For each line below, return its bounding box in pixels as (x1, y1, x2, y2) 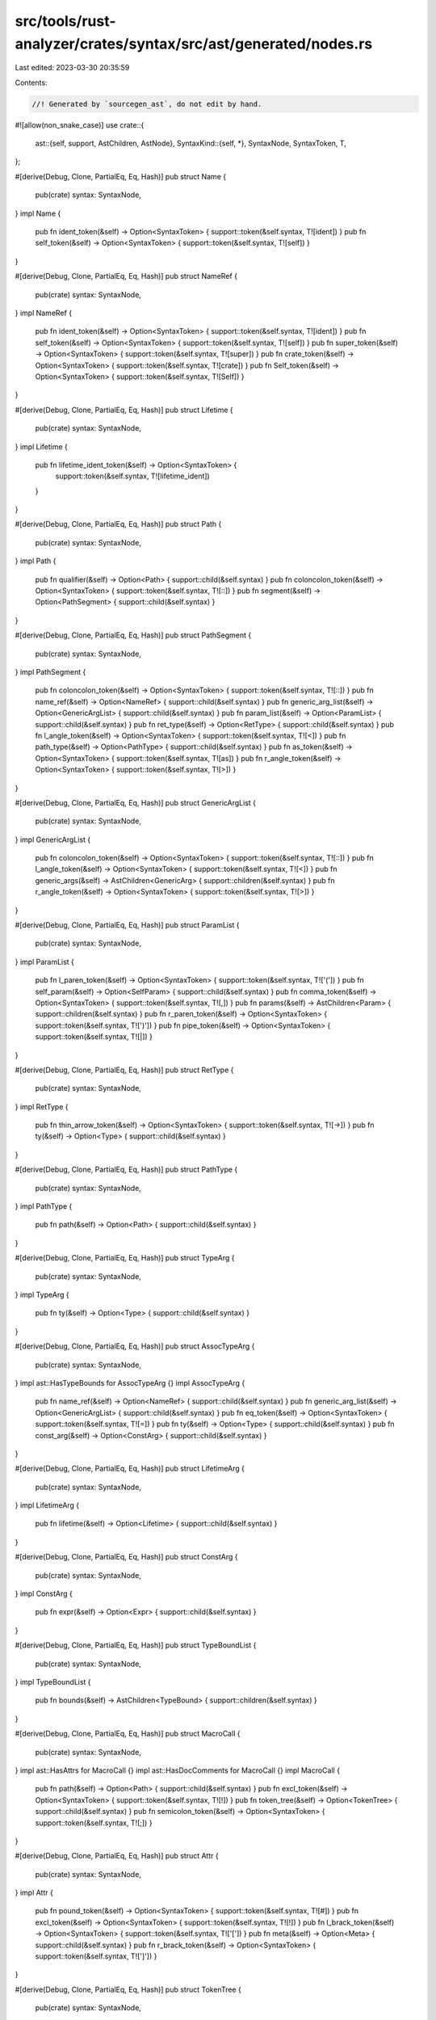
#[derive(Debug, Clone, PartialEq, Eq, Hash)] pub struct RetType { (15, 1065, 234, 1075)
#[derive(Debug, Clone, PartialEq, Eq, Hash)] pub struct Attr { (15, 1851, 219, 1861)
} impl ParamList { (15, 957, 74, 966)
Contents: (15, 78, 48, 87)
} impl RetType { (15, 1101, 69, 1111)
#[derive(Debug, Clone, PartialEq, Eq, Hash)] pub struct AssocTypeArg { (15, 1341, 255, 1351)
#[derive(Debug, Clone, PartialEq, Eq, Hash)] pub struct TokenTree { (15, 1984, 241, 1994)
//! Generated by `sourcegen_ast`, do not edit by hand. (31, 99, 262, 108)
